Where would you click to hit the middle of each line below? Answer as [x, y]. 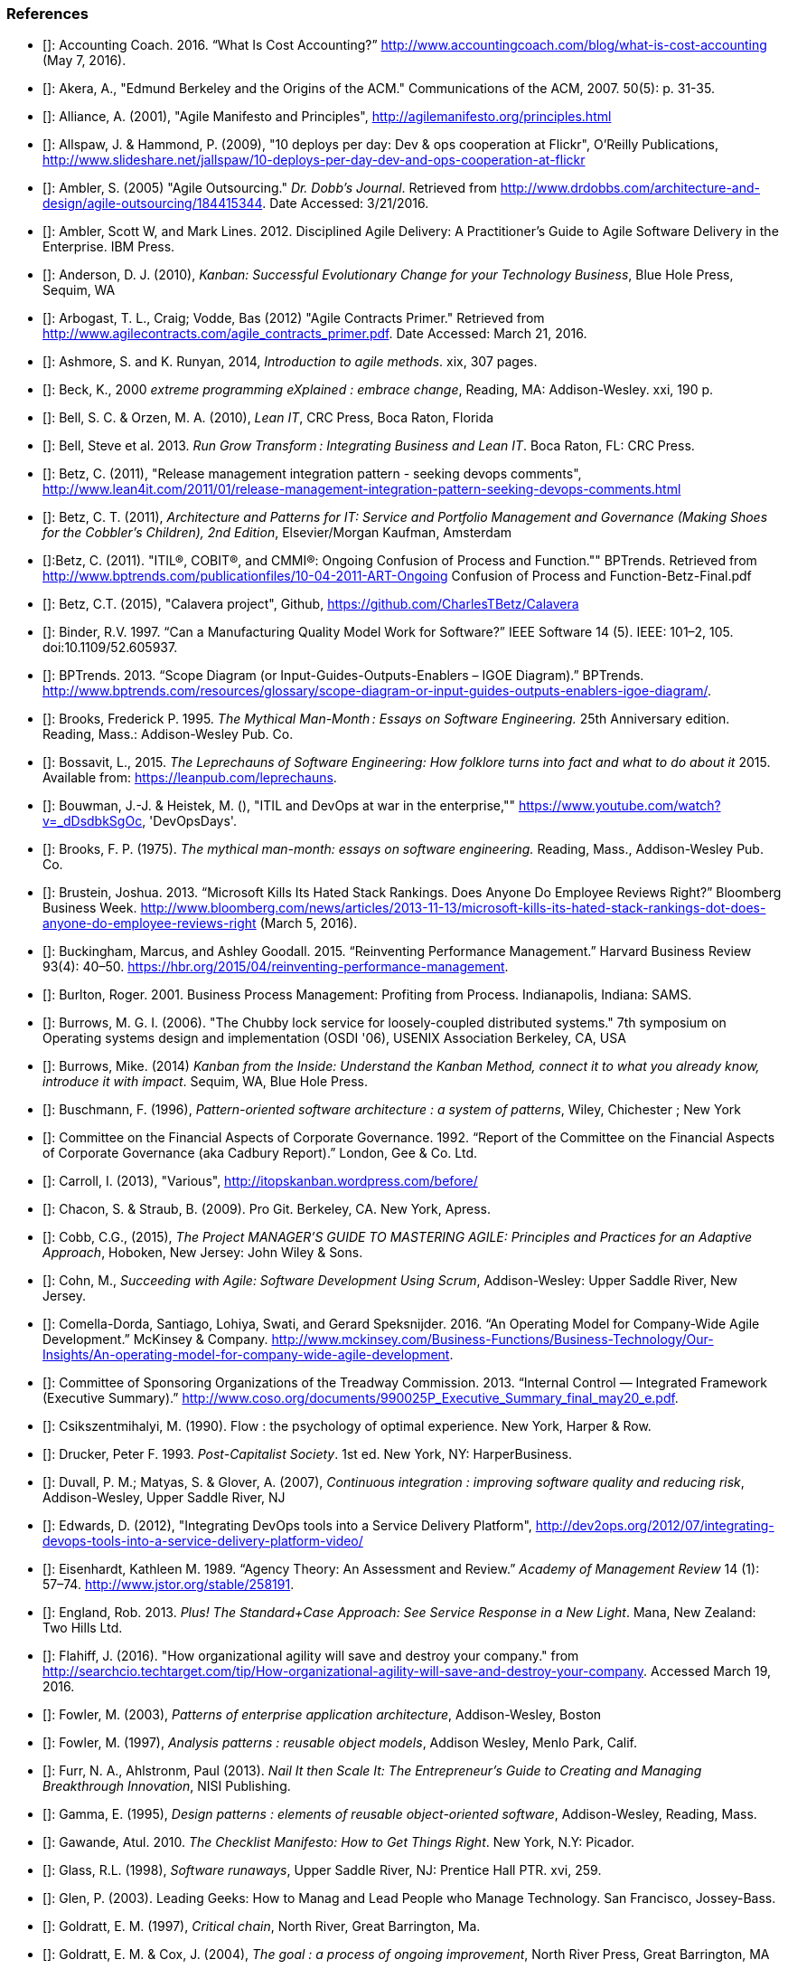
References [47, 14]
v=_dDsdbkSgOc [93, 821]
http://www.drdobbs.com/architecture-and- [630, 188]
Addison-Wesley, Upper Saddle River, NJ [164, 1498]
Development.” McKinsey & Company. [155, 1339]
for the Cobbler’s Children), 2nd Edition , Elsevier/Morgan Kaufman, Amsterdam [277, 533]
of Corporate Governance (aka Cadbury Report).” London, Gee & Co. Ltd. [260, 1153]
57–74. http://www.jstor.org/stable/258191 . [169, 1585]
